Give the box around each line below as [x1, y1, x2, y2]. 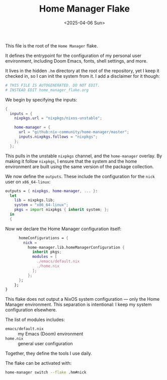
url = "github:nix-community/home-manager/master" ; [18, 130, 129, 135]
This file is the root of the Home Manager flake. [5, 42, 98, 48]
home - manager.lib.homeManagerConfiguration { [27, 245, 125, 250]
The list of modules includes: [5, 316, 65, 323]
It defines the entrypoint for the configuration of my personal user [5, 52, 142, 59]
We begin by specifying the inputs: [5, 96, 77, 102]
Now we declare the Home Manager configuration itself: [5, 226, 122, 232]
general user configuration [18, 341, 73, 347]
